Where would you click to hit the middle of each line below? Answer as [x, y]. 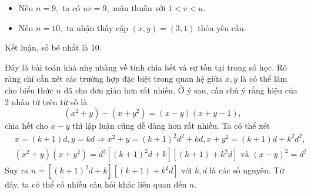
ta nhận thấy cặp [97, 27]
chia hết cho [26, 126]
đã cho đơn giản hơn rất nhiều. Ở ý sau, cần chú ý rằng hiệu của [180, 90]
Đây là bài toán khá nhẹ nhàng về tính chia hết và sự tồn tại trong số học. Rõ [146, 67]
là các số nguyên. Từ [247, 170]
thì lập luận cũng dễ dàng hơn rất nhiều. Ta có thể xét [171, 126]
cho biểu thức [29, 90]
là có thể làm [264, 78]
